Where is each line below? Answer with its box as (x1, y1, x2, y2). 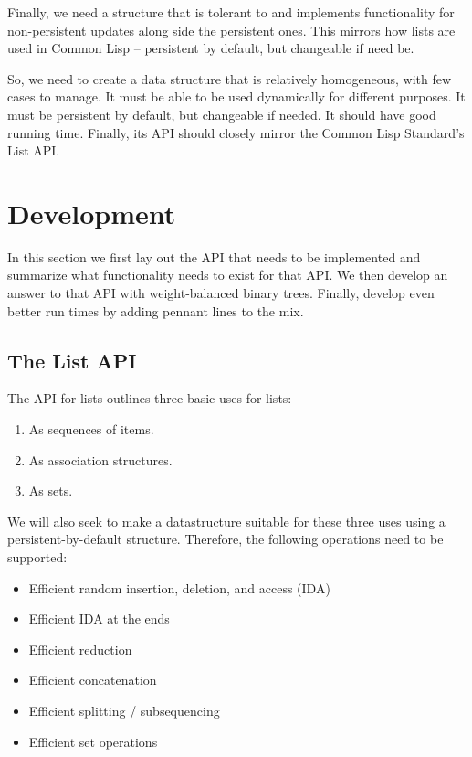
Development (7, 194, 176, 231)
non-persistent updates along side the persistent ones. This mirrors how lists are (7, 20, 456, 39)
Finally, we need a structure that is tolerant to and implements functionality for (7, 3, 455, 21)
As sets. (28, 481, 73, 500)
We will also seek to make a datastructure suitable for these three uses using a (7, 511, 446, 530)
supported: (7, 548, 68, 567)
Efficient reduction (28, 639, 132, 658)
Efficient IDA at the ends (28, 609, 170, 628)
